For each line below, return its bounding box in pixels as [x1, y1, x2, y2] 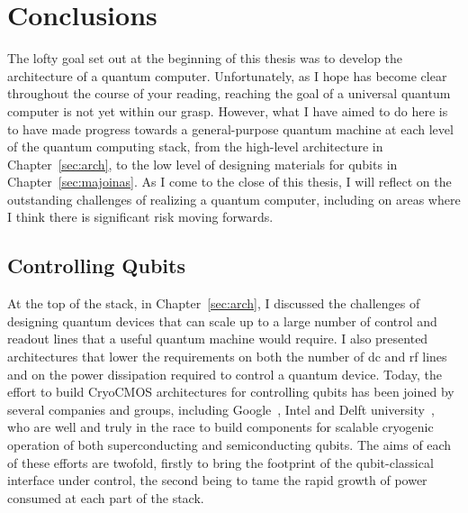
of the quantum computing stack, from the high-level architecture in [7, 137, 383, 156]
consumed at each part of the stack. [7, 488, 204, 507]
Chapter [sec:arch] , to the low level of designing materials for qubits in [7, 154, 398, 173]
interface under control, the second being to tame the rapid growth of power [7, 471, 427, 490]
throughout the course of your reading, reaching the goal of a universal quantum [7, 84, 451, 103]
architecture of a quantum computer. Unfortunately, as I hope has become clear [7, 66, 447, 85]
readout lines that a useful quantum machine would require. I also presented [7, 329, 428, 348]
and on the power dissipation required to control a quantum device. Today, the [7, 364, 442, 383]
